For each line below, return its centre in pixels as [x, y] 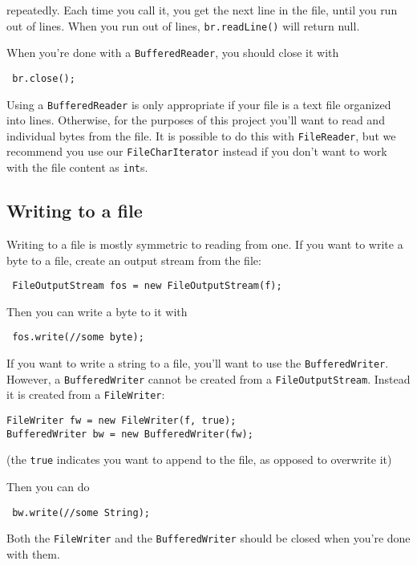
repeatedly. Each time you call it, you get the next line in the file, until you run [202, 10]
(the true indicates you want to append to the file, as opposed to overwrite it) [199, 459]
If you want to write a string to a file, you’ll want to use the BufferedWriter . [198, 363]
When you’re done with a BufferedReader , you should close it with [173, 53]
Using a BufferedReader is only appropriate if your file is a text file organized [199, 104]
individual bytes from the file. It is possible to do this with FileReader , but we [201, 135]
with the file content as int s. [77, 167]
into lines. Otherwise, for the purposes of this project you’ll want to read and [196, 120]
